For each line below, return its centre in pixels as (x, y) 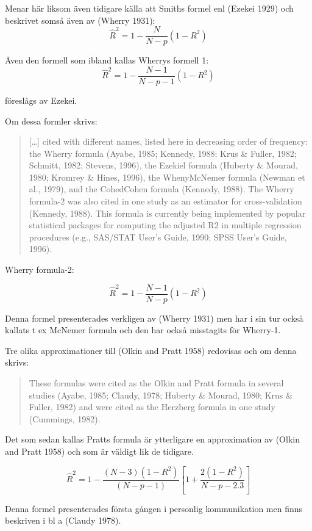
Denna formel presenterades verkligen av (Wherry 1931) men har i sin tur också (154, 318)
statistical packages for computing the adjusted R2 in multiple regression (165, 225)
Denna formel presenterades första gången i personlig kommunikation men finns (154, 508)
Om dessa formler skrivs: (51, 121)
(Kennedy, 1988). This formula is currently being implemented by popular (167, 213)
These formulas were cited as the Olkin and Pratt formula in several (156, 383)
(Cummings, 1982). (65, 418)
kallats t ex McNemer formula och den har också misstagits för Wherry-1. (143, 330)
